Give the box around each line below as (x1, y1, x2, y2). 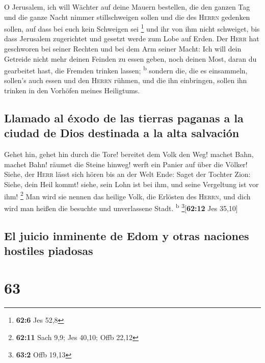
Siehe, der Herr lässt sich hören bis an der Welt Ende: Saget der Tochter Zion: (4, 169, 251, 179)
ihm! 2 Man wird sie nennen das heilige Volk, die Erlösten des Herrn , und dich (4, 189, 251, 201)
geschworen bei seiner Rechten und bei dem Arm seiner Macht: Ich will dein (4, 43, 242, 54)
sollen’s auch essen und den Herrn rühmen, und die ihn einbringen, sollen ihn (4, 75, 247, 86)
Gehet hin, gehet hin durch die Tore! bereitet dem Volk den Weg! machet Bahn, (4, 149, 254, 160)
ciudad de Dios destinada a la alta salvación (4, 125, 240, 141)
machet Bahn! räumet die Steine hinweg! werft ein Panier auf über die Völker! (4, 159, 248, 169)
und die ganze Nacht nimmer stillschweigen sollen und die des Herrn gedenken (4, 11, 250, 22)
